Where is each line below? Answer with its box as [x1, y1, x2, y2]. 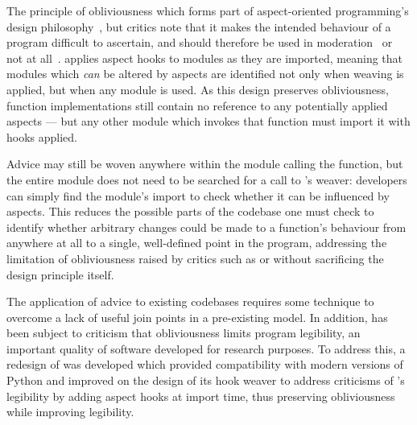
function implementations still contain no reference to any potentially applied [6, 97, 388, 113]
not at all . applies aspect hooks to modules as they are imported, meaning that [6, 49, 403, 66]
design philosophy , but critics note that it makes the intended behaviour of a [6, 18, 391, 35]
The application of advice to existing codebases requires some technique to [6, 293, 374, 310]
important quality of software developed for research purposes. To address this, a [6, 340, 406, 357]
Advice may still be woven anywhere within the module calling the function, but [6, 155, 403, 172]
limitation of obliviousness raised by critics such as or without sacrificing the [6, 250, 384, 266]
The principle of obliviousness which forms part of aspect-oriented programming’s [6, 2, 409, 19]
